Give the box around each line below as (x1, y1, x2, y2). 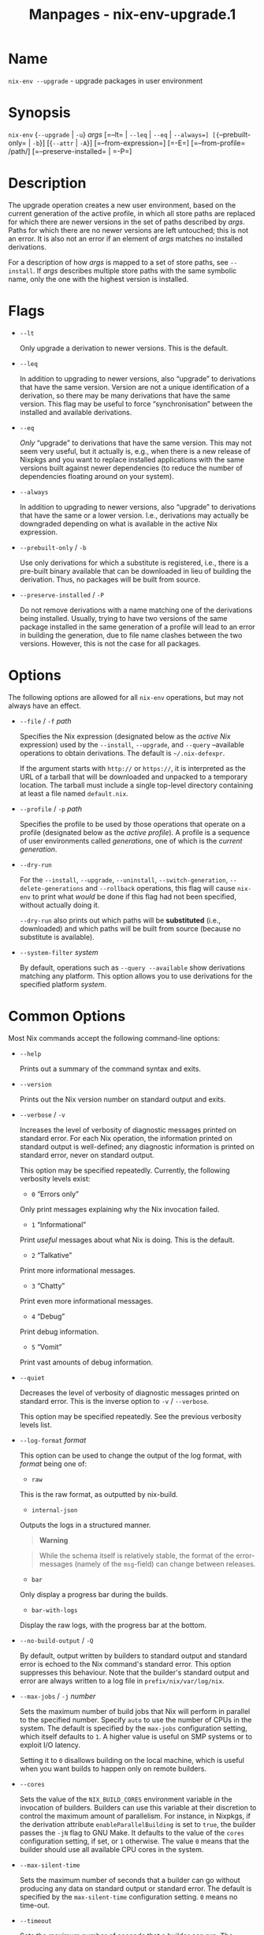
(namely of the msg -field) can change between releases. (74, 1559, 256, 1568)
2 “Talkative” (31, 1250, 73, 1259)
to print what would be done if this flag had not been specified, (32, 892, 236, 901)
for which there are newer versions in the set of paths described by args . (8, 217, 246, 226)
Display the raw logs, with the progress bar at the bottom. (19, 1620, 207, 1630)
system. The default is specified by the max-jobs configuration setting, (19, 1723, 248, 1733)
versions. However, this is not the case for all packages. (19, 638, 201, 648)
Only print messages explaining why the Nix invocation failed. (19, 1204, 220, 1214)
